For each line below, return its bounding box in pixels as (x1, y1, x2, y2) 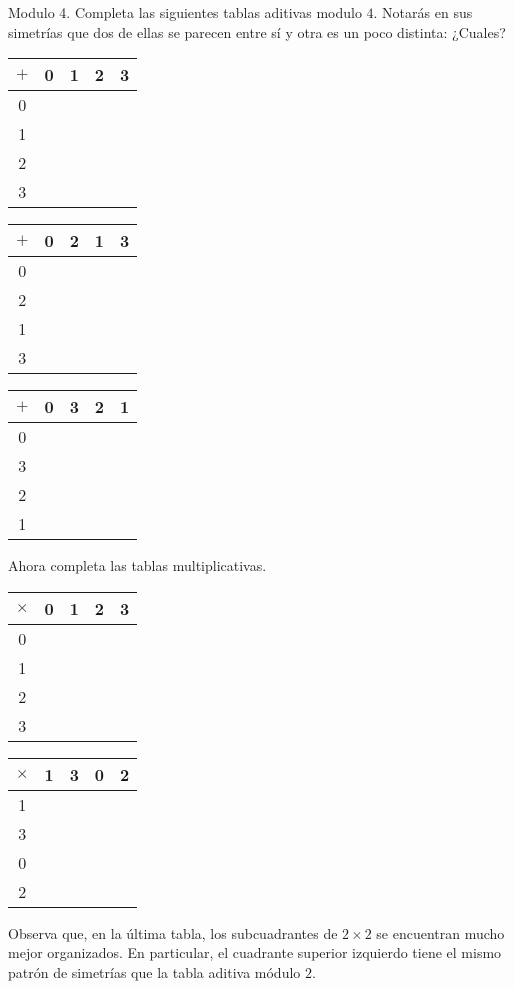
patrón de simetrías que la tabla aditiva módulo (8, 961, 301, 982)
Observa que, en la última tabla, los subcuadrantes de (8, 922, 338, 943)
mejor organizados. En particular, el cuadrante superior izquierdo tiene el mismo (8, 942, 502, 963)
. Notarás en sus (373, 2, 473, 22)
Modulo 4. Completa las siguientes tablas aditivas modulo (8, 2, 362, 22)
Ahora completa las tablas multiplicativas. (8, 555, 267, 576)
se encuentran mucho (376, 922, 505, 943)
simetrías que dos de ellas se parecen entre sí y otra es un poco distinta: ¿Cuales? (8, 21, 506, 42)
